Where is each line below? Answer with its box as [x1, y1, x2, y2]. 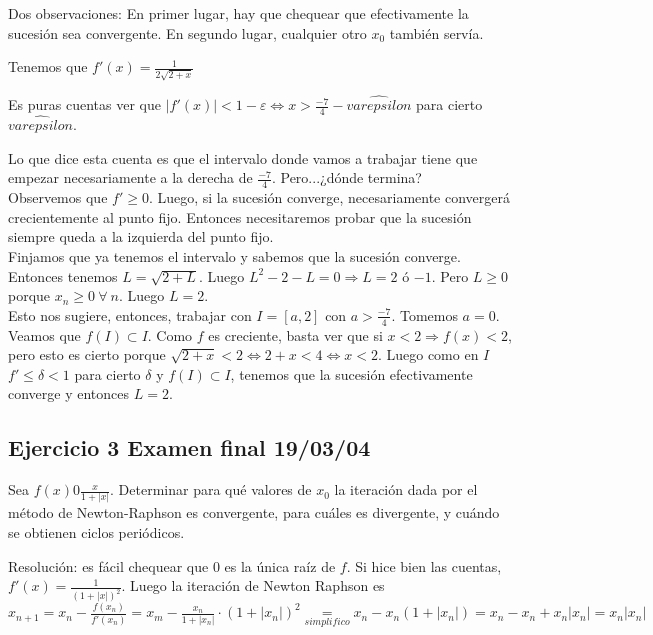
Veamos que [8, 324, 81, 345]
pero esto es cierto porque [8, 344, 166, 365]
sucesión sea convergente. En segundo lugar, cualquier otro [8, 22, 367, 43]
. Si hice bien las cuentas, [346, 555, 502, 576]
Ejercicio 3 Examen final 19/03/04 [8, 432, 371, 463]
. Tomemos [391, 304, 458, 325]
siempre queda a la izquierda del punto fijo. [8, 226, 274, 247]
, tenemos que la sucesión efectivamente [230, 363, 473, 384]
